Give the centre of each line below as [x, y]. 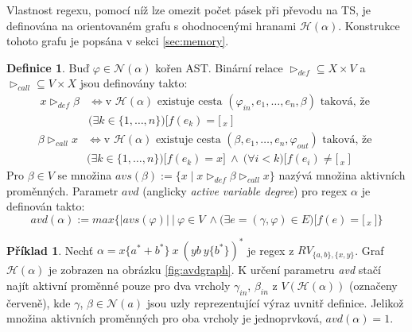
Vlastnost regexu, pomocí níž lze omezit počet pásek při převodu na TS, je [189, 10]
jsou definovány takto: [134, 83]
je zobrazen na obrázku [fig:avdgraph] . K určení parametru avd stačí [215, 270]
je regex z [271, 250]
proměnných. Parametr [62, 190]
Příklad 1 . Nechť [50, 250]
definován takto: [46, 206]
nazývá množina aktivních [342, 175]
